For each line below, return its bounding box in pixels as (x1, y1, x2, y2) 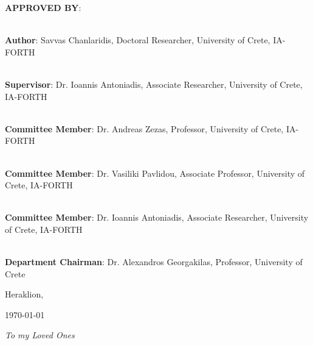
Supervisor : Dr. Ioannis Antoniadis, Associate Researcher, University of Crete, (5, 77, 303, 90)
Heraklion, (5, 288, 44, 301)
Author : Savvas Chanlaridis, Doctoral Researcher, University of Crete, (5, 34, 270, 46)
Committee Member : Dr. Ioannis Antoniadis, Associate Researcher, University (5, 211, 309, 224)
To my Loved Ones (5, 329, 75, 341)
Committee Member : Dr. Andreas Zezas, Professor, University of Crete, (5, 122, 284, 135)
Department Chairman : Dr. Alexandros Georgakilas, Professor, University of (5, 255, 303, 268)
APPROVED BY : (5, 1, 81, 13)
